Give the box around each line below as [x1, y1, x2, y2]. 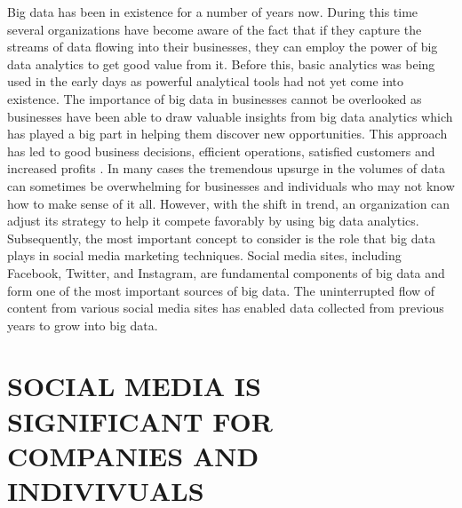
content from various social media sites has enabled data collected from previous [7, 298, 444, 317]
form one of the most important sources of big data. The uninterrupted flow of [7, 281, 435, 299]
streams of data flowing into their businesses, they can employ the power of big [7, 37, 438, 56]
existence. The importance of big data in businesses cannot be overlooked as [7, 89, 422, 107]
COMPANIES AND [7, 437, 259, 473]
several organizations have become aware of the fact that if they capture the [7, 20, 422, 38]
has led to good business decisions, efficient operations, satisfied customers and [7, 141, 435, 160]
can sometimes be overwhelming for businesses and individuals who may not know [7, 176, 455, 194]
